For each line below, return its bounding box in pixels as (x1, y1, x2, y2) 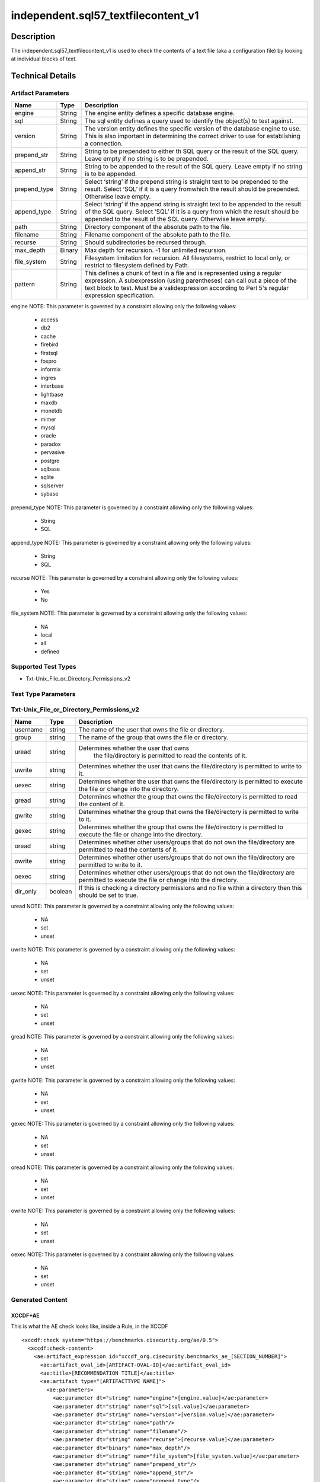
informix (40, 366, 61, 373)
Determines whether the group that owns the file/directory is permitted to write (78, 807, 299, 816)
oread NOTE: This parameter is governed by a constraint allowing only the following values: (11, 1164, 234, 1171)
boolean (49, 887, 72, 895)
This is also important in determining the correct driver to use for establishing (84, 132, 300, 140)
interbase (40, 382, 64, 389)
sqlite (40, 474, 55, 481)
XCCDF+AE (11, 1312, 40, 1319)
